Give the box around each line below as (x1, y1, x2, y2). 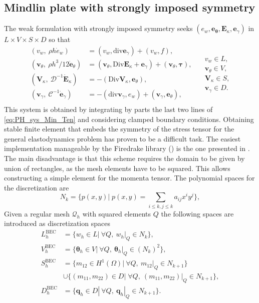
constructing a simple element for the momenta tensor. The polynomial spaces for (4, 172, 255, 183)
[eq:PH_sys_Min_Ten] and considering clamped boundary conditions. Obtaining (4, 113, 254, 124)
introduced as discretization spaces (4, 218, 110, 228)
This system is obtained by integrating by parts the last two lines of (4, 103, 213, 114)
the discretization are (4, 182, 69, 192)
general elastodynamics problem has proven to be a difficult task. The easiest (4, 133, 241, 143)
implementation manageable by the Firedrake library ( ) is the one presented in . (4, 143, 250, 153)
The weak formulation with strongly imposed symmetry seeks (4, 23, 193, 33)
